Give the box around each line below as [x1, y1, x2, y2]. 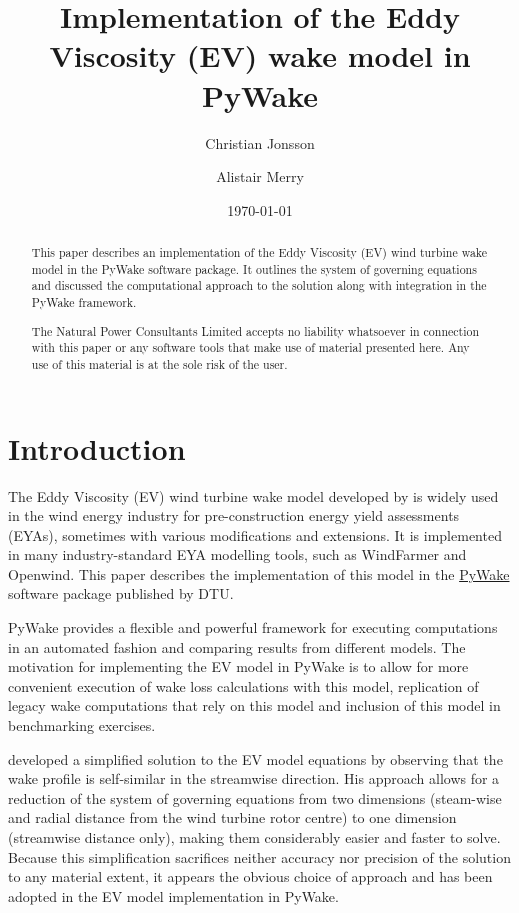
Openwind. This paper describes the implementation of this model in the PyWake [8, 563, 510, 584]
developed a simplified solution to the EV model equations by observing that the [8, 748, 503, 769]
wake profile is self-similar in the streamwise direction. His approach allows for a [8, 768, 500, 789]
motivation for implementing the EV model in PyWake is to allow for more [8, 656, 469, 677]
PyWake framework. [31, 294, 137, 311]
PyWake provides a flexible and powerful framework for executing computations [8, 617, 498, 638]
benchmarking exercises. [8, 715, 156, 736]
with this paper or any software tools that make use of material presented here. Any [31, 339, 470, 356]
